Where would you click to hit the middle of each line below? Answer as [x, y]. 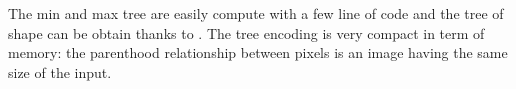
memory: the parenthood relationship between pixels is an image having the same [258, 52]
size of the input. [60, 71]
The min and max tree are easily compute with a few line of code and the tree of [256, 13]
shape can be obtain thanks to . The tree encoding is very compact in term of [246, 32]
